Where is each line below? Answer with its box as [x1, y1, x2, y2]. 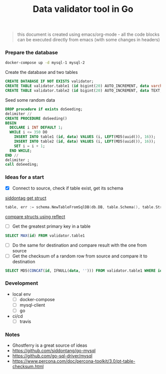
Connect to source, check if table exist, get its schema [12, 185, 124, 191]
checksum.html [12, 364, 44, 370]
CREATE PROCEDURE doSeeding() [5, 116, 68, 121]
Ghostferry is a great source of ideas [12, 342, 87, 348]
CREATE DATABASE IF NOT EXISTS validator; [5, 79, 94, 84]
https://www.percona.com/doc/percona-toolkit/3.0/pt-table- [12, 358, 136, 364]
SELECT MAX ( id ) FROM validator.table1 [5, 233, 85, 238]
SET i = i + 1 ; [14, 143, 45, 148]
